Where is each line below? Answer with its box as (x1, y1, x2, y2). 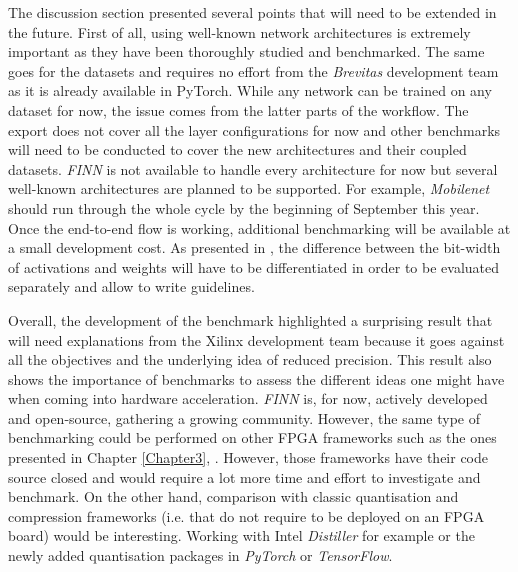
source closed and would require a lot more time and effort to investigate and (8, 466, 481, 487)
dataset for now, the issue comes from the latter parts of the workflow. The (8, 99, 469, 120)
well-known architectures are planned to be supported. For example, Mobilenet (8, 178, 490, 199)
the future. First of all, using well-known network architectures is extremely (8, 21, 471, 42)
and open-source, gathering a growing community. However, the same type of (8, 407, 481, 428)
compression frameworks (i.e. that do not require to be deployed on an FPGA (8, 505, 485, 526)
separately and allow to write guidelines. (8, 276, 255, 297)
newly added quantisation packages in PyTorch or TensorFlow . (8, 545, 393, 566)
